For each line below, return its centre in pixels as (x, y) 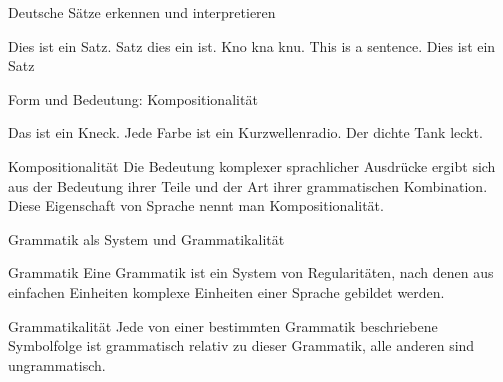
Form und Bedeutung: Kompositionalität (133, 98)
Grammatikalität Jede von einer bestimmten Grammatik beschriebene (223, 325)
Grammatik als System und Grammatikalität (146, 238)
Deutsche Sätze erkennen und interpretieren (142, 12)
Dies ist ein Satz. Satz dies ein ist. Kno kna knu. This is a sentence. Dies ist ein (252, 45)
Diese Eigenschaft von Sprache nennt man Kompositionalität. (196, 205)
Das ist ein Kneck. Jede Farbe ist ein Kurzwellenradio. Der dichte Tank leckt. (245, 132)
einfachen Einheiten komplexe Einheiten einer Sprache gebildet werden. (226, 291)
